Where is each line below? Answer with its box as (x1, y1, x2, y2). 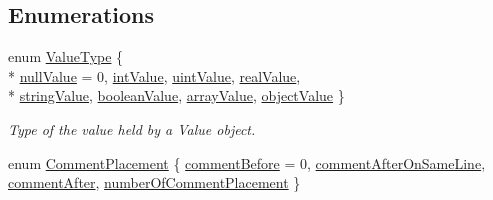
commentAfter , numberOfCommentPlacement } (8, 172, 301, 193)
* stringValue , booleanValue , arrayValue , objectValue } (8, 85, 345, 106)
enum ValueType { (8, 46, 124, 67)
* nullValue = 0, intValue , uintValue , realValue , (8, 65, 301, 86)
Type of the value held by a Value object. (8, 118, 256, 139)
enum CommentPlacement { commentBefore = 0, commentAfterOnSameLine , (8, 152, 486, 173)
